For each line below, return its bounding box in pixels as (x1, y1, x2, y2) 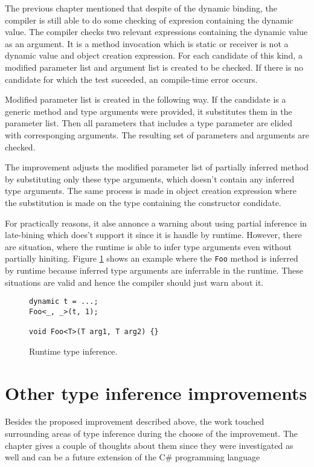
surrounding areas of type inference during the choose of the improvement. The (5, 427, 298, 440)
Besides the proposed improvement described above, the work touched (5, 415, 264, 428)
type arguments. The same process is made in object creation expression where (5, 184, 296, 197)
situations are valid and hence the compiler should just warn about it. (5, 275, 264, 288)
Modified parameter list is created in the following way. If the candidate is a (5, 93, 286, 106)
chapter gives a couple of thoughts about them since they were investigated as (5, 439, 293, 451)
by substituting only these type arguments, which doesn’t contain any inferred (5, 172, 295, 185)
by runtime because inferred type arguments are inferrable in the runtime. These (5, 263, 304, 276)
